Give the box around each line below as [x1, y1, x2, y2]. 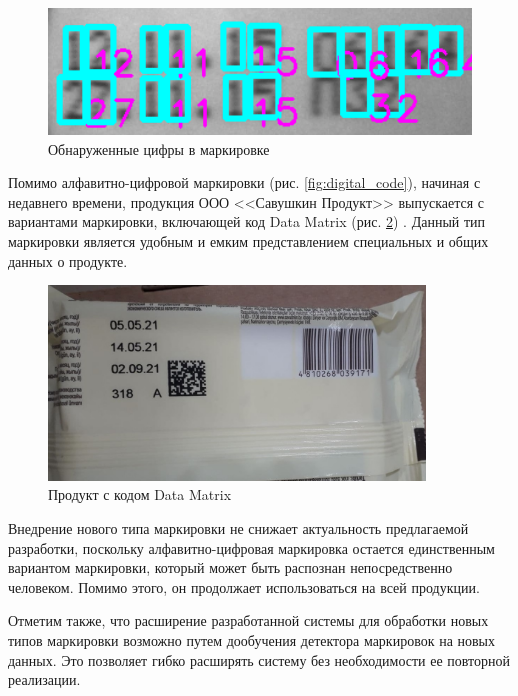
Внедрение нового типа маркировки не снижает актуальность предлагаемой [8, 518, 469, 539]
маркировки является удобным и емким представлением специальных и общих [8, 231, 489, 252]
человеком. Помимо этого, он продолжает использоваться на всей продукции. [8, 576, 480, 597]
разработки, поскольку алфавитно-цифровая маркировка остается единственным [8, 537, 495, 558]
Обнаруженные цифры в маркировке [48, 138, 270, 159]
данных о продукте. [8, 250, 128, 271]
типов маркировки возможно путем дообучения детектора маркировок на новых [8, 629, 496, 650]
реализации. [8, 669, 81, 690]
